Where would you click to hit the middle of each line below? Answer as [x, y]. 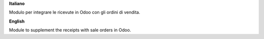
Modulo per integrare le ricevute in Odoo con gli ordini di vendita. [75, 13]
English [17, 21]
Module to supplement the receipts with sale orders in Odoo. [70, 30]
